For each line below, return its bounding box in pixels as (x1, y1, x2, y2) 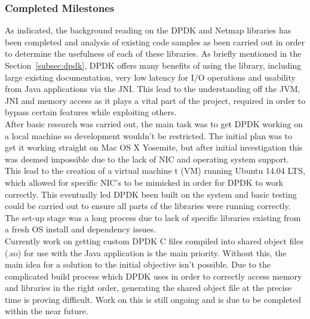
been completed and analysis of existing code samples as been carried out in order (5, 35, 305, 48)
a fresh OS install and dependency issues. (5, 223, 156, 235)
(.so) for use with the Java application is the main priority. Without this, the (5, 246, 287, 259)
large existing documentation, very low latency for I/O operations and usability (5, 70, 296, 83)
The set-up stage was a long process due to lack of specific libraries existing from (5, 211, 301, 223)
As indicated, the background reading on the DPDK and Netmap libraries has (5, 24, 291, 36)
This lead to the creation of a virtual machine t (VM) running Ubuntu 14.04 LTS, (5, 164, 305, 177)
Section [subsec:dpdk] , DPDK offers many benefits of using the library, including (5, 59, 302, 71)
